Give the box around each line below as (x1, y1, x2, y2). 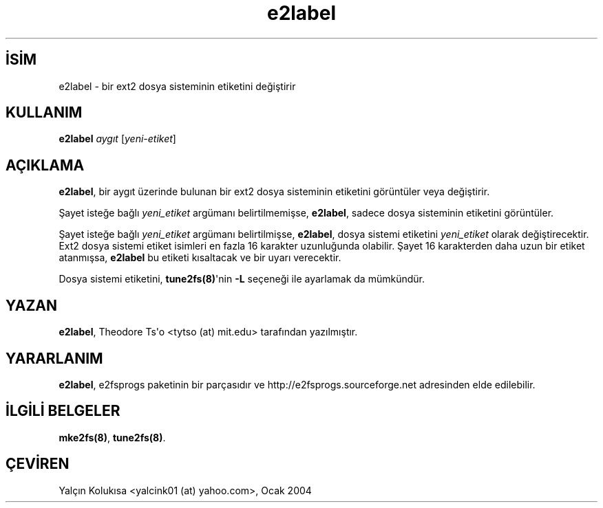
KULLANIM (6, 104, 83, 122)
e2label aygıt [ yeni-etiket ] (59, 133, 176, 145)
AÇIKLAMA (6, 156, 85, 174)
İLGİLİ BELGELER (6, 402, 120, 420)
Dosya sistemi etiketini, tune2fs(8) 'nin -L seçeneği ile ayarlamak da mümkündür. (59, 273, 425, 285)
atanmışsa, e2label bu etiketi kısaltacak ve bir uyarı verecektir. (59, 252, 341, 264)
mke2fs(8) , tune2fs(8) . (59, 431, 166, 443)
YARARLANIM (6, 349, 103, 367)
